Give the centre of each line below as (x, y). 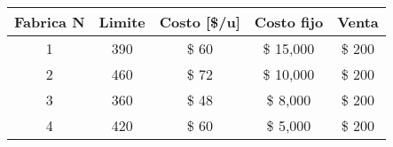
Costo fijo (289, 22)
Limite (122, 22)
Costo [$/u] (200, 22)
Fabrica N (50, 22)
